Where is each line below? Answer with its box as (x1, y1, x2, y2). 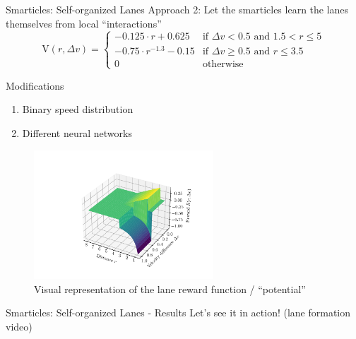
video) (6, 319, 32, 333)
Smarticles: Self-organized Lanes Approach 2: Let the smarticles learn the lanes (6, 2, 349, 16)
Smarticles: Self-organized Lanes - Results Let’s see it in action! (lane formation (6, 305, 351, 320)
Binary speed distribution (22, 102, 133, 117)
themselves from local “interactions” (6, 16, 162, 30)
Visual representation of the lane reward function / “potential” (34, 281, 306, 296)
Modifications (6, 78, 64, 93)
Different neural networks (22, 126, 132, 141)
